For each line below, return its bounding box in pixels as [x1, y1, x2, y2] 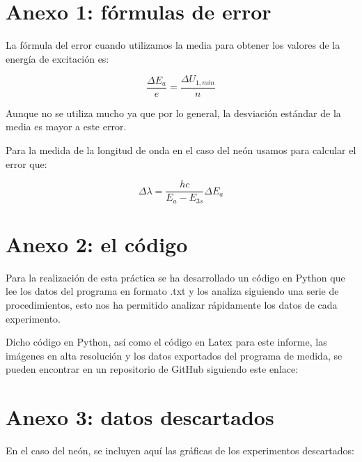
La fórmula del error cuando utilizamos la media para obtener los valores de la [6, 38, 340, 52]
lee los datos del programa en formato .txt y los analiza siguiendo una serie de [6, 284, 339, 298]
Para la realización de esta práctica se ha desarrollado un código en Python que [6, 270, 345, 284]
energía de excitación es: [6, 51, 109, 66]
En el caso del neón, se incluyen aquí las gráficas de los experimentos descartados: [6, 443, 354, 458]
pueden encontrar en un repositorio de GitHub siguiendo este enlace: [6, 362, 299, 376]
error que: [6, 156, 47, 171]
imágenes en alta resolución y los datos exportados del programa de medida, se [6, 348, 343, 362]
